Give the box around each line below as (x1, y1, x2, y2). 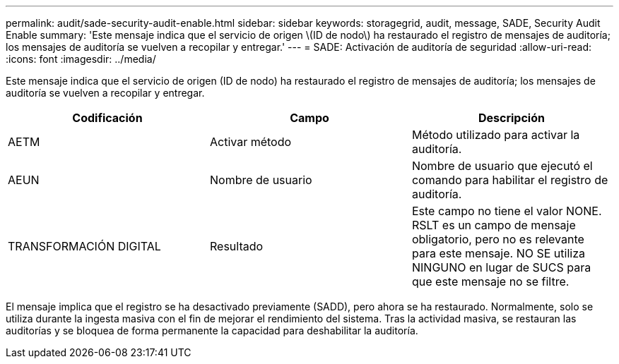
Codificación (72, 111, 143, 125)
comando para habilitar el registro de (411, 173, 608, 187)
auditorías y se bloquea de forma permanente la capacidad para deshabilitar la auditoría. (6, 324, 418, 336)
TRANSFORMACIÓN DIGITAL (8, 239, 161, 253)
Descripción (478, 111, 545, 125)
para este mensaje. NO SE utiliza (411, 246, 585, 260)
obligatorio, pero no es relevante (411, 232, 584, 246)
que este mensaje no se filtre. (411, 274, 570, 289)
